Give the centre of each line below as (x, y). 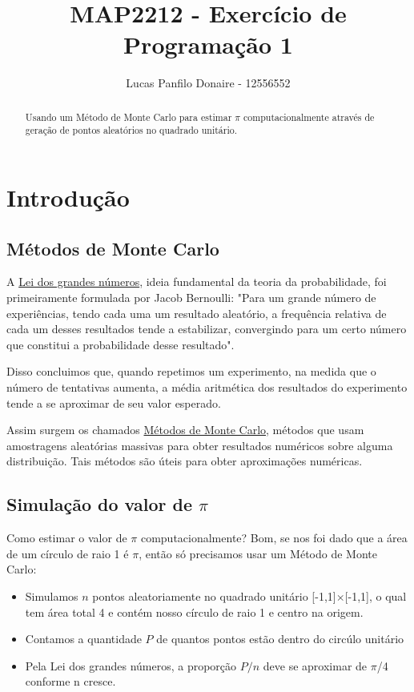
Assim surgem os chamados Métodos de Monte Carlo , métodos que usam (185, 430)
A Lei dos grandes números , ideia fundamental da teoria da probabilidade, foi (197, 282)
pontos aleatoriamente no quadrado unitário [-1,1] (214, 595)
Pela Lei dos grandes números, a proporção (131, 665)
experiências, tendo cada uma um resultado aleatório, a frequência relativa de (197, 313)
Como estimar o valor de (67, 538)
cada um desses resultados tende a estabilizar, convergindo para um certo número (207, 329)
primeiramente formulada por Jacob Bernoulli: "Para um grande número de (191, 297)
